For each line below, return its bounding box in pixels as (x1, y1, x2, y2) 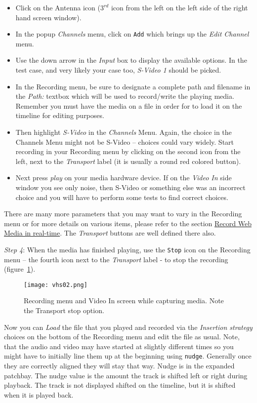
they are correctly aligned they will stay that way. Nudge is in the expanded (4, 361, 235, 371)
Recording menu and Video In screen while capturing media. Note (24, 295, 224, 306)
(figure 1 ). (4, 264, 36, 274)
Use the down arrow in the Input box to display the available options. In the (15, 55, 247, 65)
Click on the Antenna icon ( (15, 2, 100, 12)
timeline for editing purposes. (15, 110, 104, 121)
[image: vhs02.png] (24, 281, 87, 288)
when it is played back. (4, 389, 74, 400)
